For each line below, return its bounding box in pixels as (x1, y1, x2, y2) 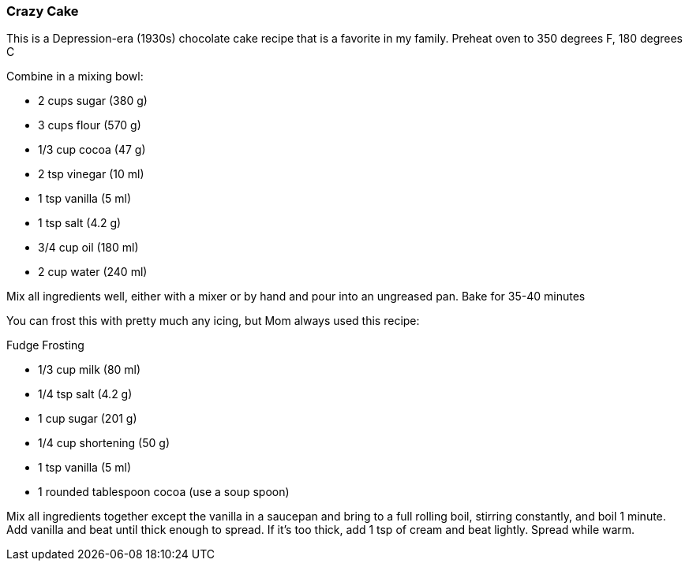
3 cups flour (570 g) (38, 118, 141, 132)
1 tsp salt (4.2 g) (38, 216, 122, 230)
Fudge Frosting (6, 338, 84, 353)
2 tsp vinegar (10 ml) (38, 167, 144, 181)
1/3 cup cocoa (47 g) (38, 143, 146, 157)
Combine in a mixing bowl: (6, 69, 144, 84)
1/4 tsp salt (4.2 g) (38, 387, 133, 401)
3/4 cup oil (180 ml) (38, 241, 139, 255)
